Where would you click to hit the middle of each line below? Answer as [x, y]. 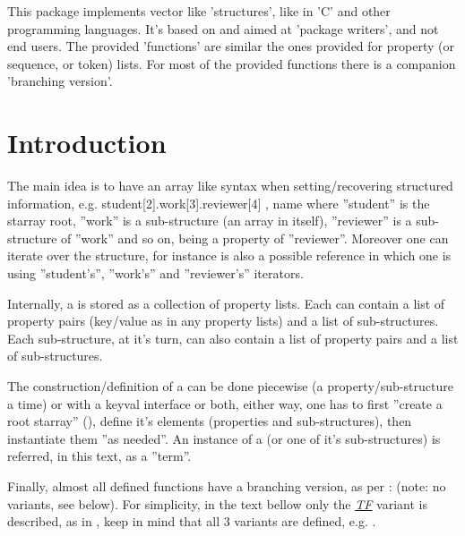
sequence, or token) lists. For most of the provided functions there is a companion [232, 63]
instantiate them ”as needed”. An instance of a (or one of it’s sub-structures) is [224, 438]
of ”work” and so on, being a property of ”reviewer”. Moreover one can [255, 238]
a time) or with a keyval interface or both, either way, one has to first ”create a [225, 403]
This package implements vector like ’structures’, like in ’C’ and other [199, 11]
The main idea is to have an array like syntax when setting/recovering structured [230, 186]
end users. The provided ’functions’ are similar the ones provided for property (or [231, 46]
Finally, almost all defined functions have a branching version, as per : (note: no [227, 486]
